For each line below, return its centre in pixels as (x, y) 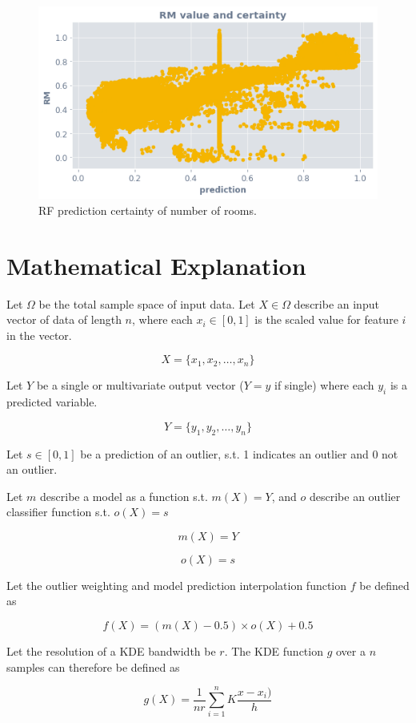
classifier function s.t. (58, 512)
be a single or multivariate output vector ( (140, 385)
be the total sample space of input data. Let (147, 303)
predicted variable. (52, 402)
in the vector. (39, 335)
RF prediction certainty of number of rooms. (148, 210)
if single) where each (324, 385)
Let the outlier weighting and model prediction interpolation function (177, 585)
